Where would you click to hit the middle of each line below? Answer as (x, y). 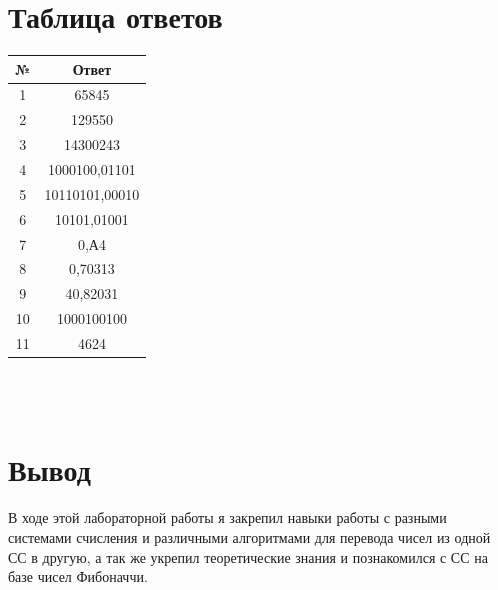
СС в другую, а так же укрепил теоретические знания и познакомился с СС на (248, 556)
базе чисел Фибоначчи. (78, 576)
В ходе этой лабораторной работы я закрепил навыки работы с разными (227, 517)
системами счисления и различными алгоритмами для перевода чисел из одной (249, 536)
